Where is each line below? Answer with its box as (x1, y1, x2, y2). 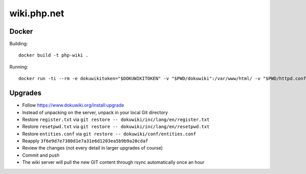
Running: (9, 64, 29, 70)
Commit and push (22, 152, 60, 158)
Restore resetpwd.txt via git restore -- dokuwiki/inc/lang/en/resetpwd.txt (22, 123, 210, 130)
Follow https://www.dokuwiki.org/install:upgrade (22, 102, 124, 108)
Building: (9, 41, 28, 47)
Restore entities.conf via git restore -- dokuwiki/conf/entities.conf (22, 131, 196, 137)
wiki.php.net (9, 8, 65, 19)
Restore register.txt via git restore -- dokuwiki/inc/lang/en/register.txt (22, 116, 210, 122)
